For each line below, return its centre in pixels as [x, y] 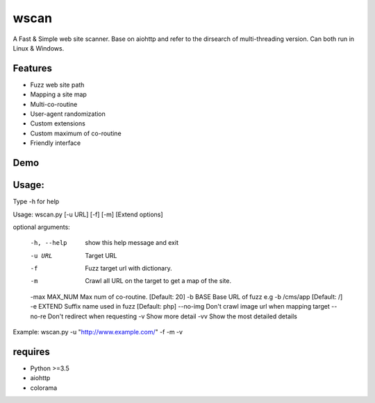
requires [31, 351]
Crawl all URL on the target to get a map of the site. [158, 281]
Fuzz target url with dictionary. [129, 268]
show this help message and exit [132, 243]
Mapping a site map [58, 94]
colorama [44, 388]
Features [32, 68]
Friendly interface [56, 143]
